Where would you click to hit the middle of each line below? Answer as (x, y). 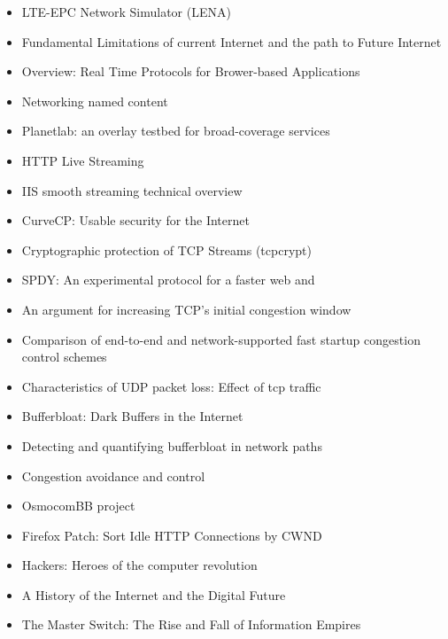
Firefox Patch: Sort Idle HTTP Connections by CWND (172, 535)
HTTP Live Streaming (83, 160)
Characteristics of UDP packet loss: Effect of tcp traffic (171, 386)
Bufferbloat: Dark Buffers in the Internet (132, 416)
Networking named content (95, 101)
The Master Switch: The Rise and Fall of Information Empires (191, 624)
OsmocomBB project (78, 506)
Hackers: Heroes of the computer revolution (139, 565)
